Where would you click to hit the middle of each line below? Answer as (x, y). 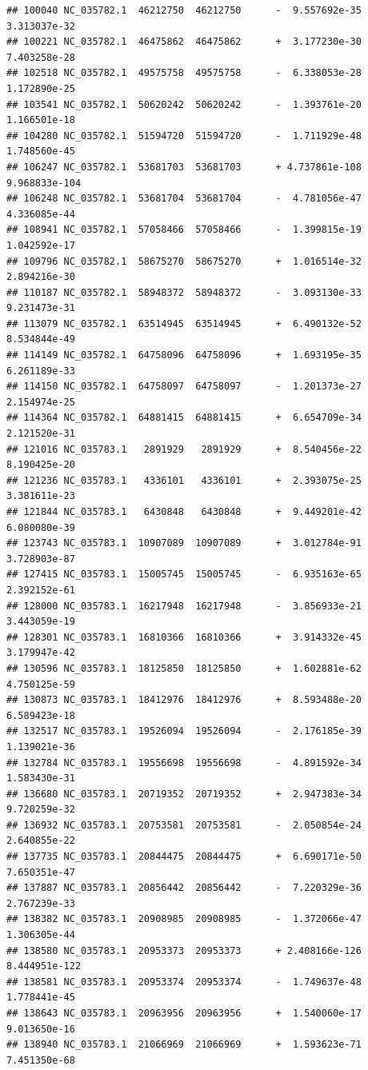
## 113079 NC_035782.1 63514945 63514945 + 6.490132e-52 (184, 323)
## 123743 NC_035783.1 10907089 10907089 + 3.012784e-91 (184, 543)
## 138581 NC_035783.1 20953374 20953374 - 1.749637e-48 (184, 982)
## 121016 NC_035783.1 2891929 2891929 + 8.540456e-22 (184, 449)
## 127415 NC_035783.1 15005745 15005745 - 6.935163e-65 (184, 575)
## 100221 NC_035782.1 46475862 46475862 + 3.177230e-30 (184, 42)
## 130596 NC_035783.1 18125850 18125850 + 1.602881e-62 (184, 668)
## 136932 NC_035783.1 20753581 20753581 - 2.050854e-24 (184, 825)
